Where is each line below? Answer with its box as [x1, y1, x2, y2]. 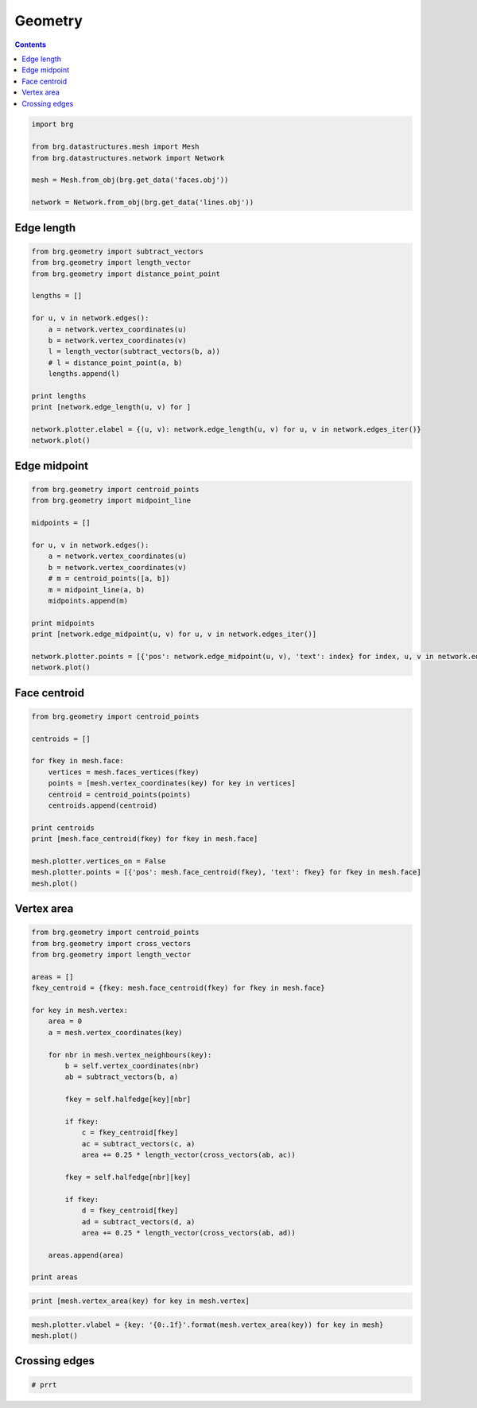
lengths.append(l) [48, 370, 120, 378]
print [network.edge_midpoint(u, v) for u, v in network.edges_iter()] [31, 630, 317, 639]
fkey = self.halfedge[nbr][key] [64, 1173, 191, 1181]
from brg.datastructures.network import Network [31, 153, 225, 162]
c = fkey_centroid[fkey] [81, 1128, 179, 1137]
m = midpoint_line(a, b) [48, 585, 145, 594]
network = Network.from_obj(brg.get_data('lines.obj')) [31, 198, 254, 207]
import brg [31, 120, 74, 129]
